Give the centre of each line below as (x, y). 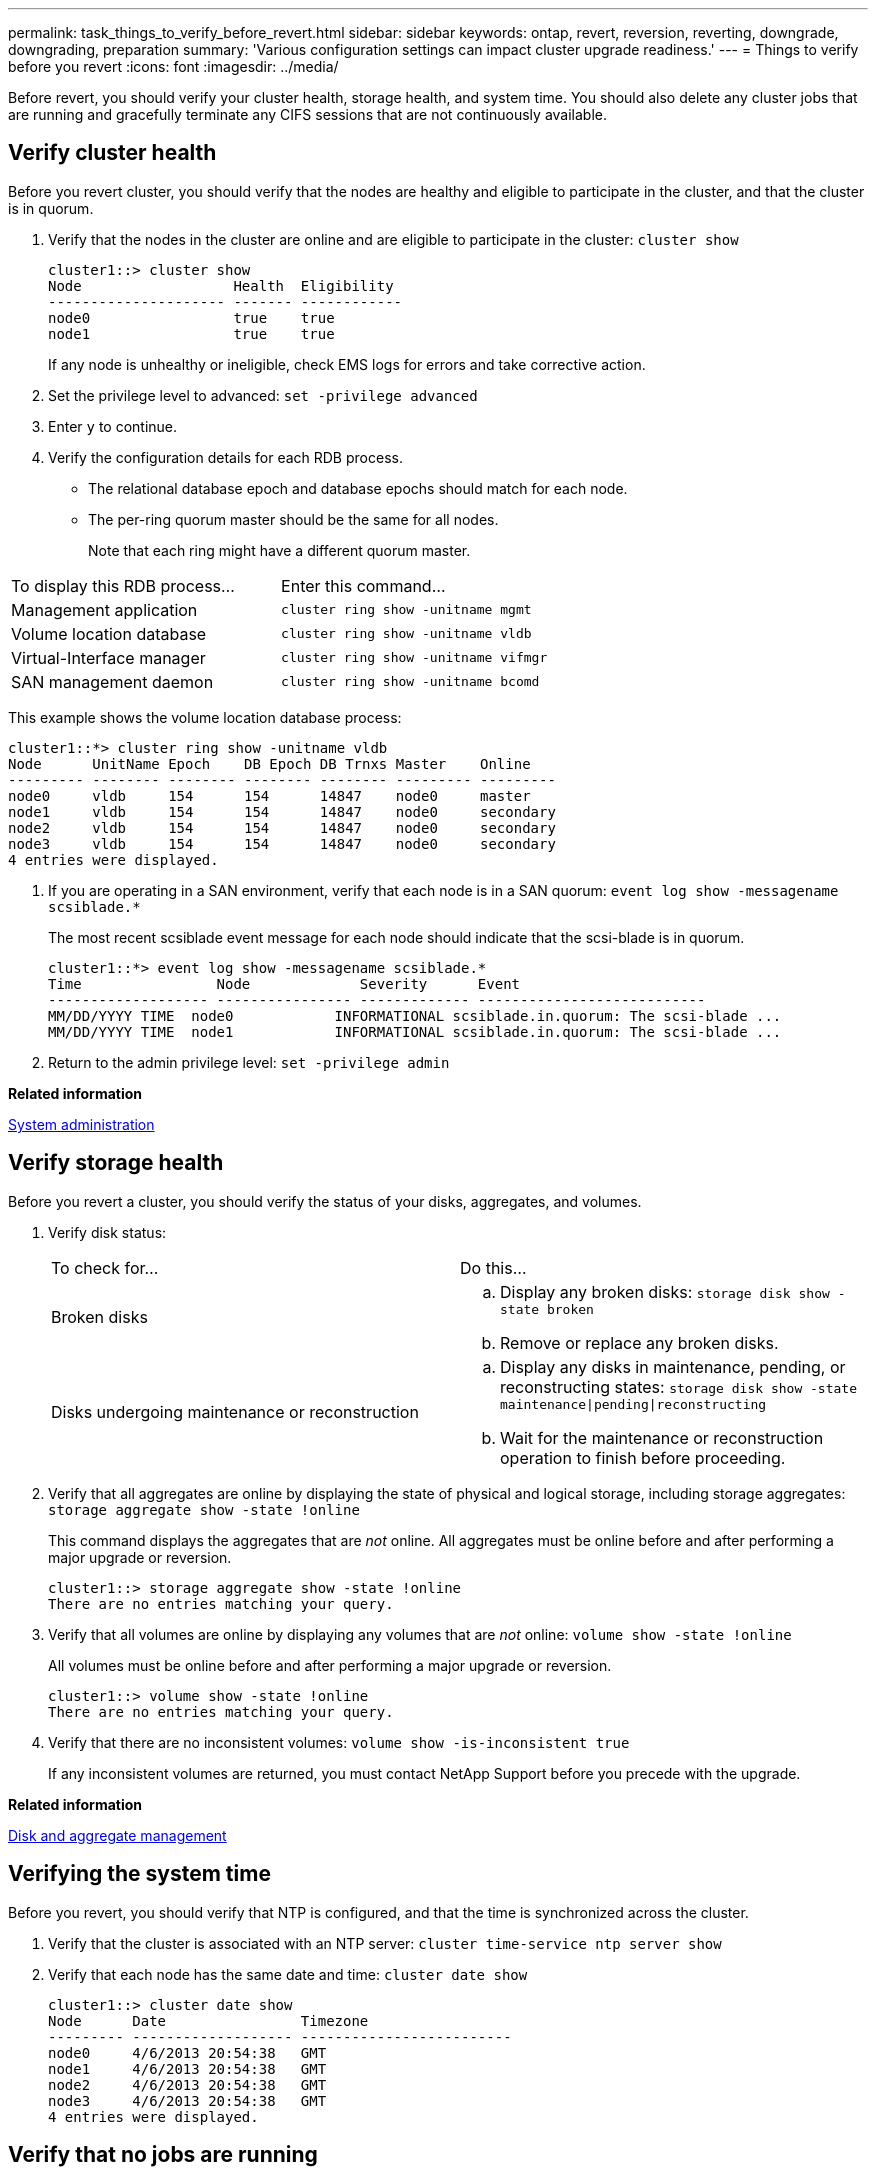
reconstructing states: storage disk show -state (678, 1386)
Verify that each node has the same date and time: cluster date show (288, 1974)
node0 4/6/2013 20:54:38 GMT (187, 2052)
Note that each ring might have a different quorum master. (279, 550)
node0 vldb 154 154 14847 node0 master (269, 795)
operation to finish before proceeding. (643, 1457)
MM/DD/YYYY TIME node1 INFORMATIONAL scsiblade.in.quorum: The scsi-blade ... (415, 1031)
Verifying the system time (139, 1874)
